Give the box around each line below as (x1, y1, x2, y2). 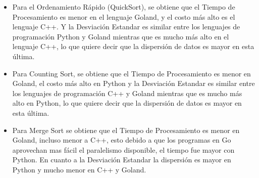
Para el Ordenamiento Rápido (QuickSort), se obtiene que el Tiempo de (12, 2, 235, 12)
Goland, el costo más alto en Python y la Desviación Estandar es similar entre (12, 78, 255, 88)
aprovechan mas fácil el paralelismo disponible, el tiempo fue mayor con (12, 144, 235, 155)
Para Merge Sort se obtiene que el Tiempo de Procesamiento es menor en (12, 124, 240, 135)
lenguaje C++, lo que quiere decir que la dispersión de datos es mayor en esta (12, 41, 254, 52)
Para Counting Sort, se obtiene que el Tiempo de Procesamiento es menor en (12, 68, 251, 78)
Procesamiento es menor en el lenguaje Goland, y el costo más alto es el (12, 11, 235, 22)
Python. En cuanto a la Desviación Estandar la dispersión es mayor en (12, 154, 231, 165)
